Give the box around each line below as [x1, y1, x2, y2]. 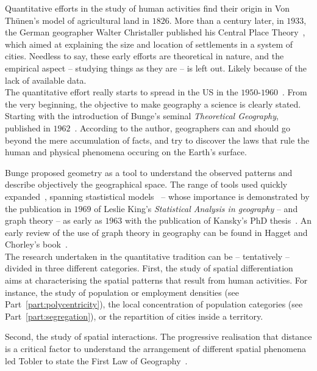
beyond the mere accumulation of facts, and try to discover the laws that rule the [5, 133, 310, 146]
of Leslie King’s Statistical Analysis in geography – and [94, 202, 298, 215]
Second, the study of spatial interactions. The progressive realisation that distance [5, 330, 312, 343]
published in [5, 121, 51, 134]
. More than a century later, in [169, 13, 284, 26]
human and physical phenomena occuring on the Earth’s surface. [5, 145, 247, 158]
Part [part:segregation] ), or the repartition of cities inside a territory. [5, 309, 263, 322]
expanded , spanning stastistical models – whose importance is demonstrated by [5, 189, 310, 202]
